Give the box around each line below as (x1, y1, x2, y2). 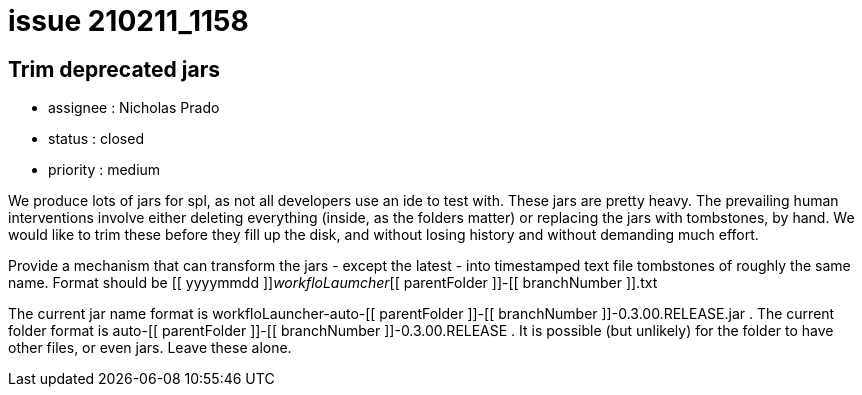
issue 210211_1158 (8, 4, 249, 38)
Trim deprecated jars (8, 56, 220, 82)
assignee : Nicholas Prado (48, 99, 220, 117)
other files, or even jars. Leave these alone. (8, 339, 292, 357)
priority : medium (48, 161, 161, 179)
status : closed (48, 130, 144, 148)
